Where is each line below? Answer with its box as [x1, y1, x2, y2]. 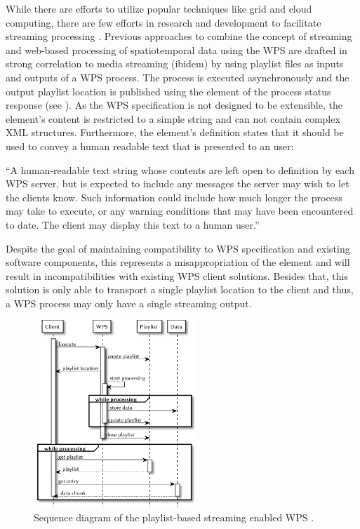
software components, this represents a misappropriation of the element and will [6, 255, 350, 269]
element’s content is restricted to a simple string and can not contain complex [6, 111, 340, 126]
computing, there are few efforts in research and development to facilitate [6, 15, 321, 29]
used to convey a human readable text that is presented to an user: [6, 138, 294, 153]
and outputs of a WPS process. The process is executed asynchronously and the [6, 69, 349, 84]
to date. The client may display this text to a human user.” [6, 217, 260, 232]
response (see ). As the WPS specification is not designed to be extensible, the [6, 98, 342, 112]
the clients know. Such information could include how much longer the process [6, 189, 342, 204]
